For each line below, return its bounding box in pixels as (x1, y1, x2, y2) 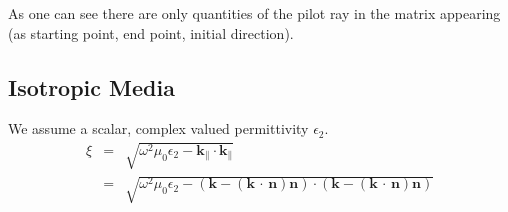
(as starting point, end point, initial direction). (8, 22, 294, 43)
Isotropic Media (8, 71, 175, 102)
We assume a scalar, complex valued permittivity (8, 118, 309, 139)
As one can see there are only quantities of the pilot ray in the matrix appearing (8, 3, 501, 23)
